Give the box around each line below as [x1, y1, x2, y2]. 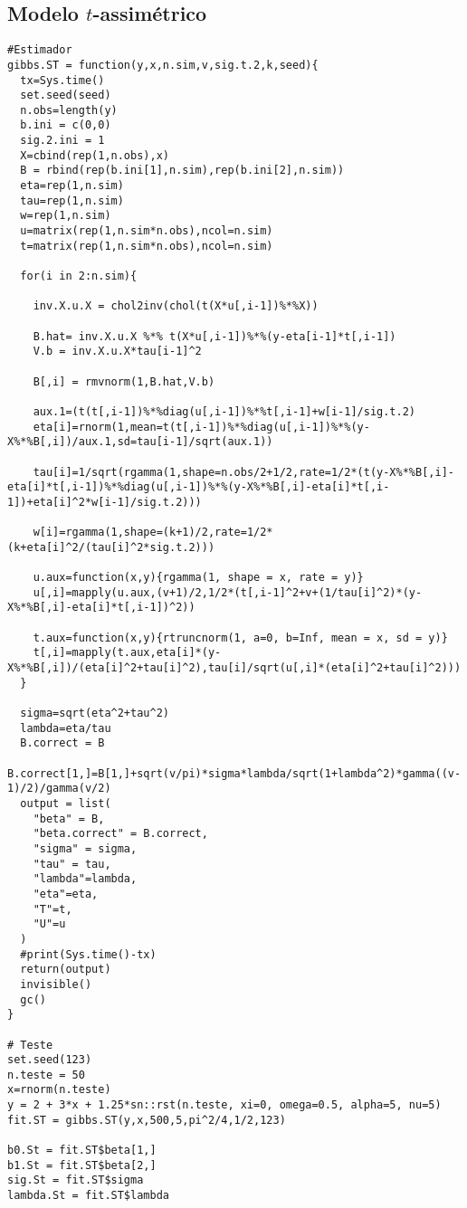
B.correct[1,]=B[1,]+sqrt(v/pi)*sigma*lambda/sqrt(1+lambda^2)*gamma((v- [7, 766, 462, 780]
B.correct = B [20, 737, 105, 750]
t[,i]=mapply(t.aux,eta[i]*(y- [33, 646, 222, 660]
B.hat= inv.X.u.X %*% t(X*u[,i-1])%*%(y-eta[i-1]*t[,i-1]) [33, 329, 396, 343]
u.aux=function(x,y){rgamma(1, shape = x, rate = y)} [33, 571, 364, 585]
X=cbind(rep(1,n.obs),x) [20, 148, 169, 162]
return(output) [20, 963, 111, 976]
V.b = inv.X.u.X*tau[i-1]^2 [33, 345, 202, 358]
